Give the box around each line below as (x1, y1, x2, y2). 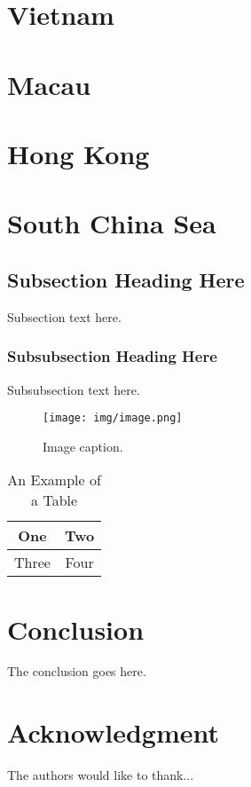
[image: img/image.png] (43, 412, 183, 425)
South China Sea (7, 205, 216, 241)
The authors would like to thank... (7, 766, 194, 784)
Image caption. (43, 437, 123, 455)
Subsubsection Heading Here (7, 345, 217, 367)
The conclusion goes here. (7, 662, 146, 681)
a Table (31, 490, 78, 511)
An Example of (7, 469, 101, 491)
